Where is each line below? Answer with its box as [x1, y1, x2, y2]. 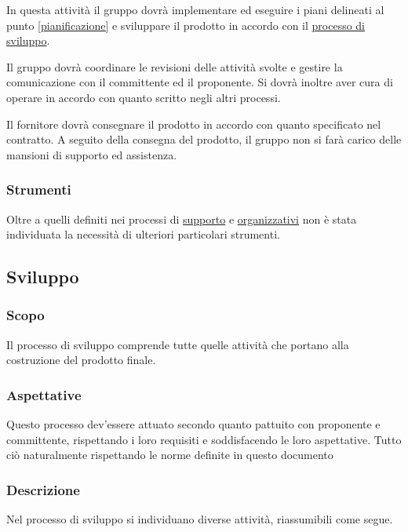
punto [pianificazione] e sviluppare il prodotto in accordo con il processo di [6, 16, 366, 33]
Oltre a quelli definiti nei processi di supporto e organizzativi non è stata [6, 210, 357, 227]
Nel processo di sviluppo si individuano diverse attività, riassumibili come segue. [6, 511, 393, 527]
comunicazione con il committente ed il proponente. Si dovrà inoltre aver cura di [6, 74, 393, 90]
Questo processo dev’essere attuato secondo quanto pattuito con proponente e [6, 416, 381, 432]
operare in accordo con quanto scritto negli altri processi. [6, 89, 281, 105]
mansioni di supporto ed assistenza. [6, 146, 177, 162]
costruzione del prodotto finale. [6, 352, 156, 368]
